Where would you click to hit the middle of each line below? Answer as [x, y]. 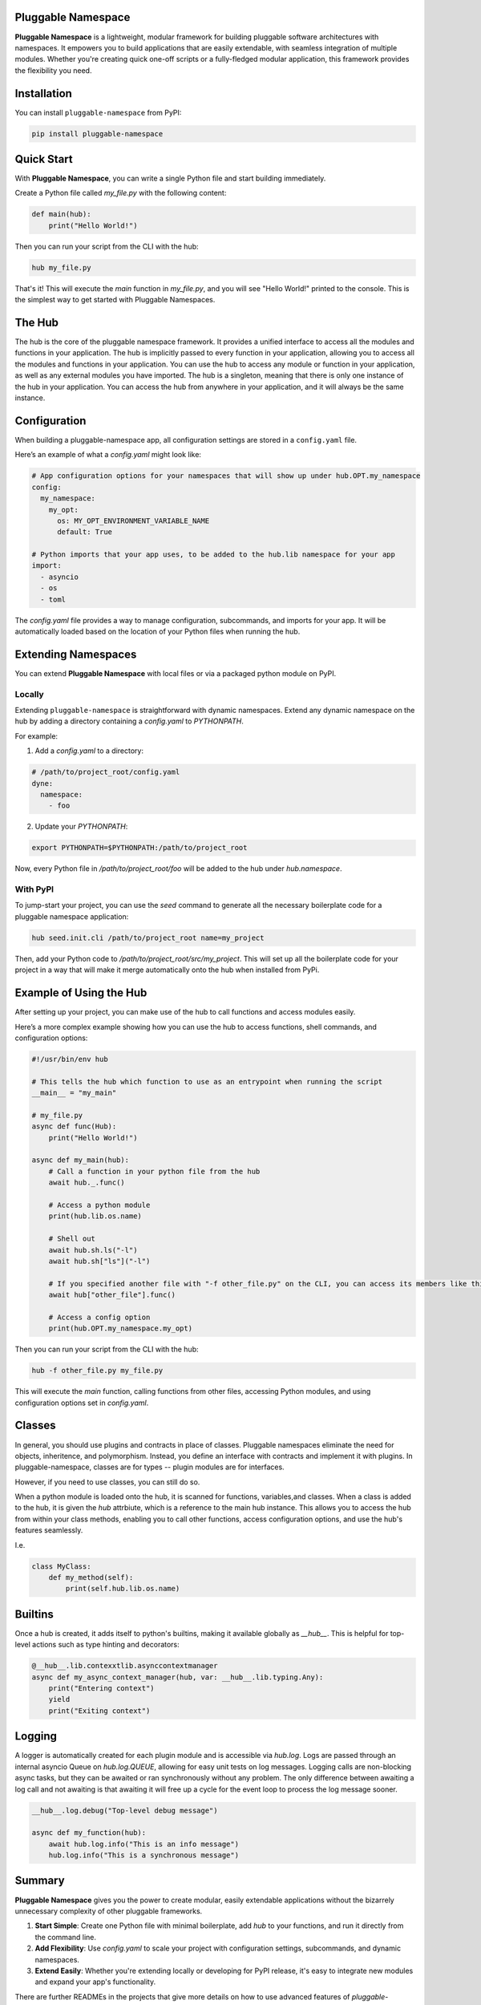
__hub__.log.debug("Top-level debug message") [125, 1810]
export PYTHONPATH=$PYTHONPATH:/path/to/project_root [139, 848]
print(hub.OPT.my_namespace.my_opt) [120, 1329]
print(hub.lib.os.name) [95, 1216]
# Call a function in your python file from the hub [154, 1171]
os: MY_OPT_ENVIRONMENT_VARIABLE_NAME [133, 520]
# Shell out [72, 1239]
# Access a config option [99, 1317]
